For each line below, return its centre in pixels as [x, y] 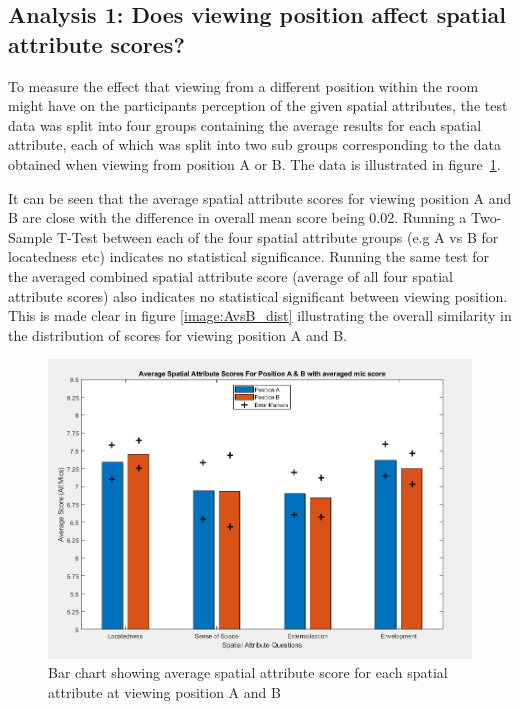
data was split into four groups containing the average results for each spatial [245, 124]
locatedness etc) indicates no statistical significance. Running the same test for [249, 256]
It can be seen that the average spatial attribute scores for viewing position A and [260, 197]
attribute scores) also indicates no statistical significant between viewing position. [258, 295]
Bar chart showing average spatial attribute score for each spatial [248, 672]
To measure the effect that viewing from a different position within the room [243, 85]
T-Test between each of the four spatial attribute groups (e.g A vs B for [277, 236]
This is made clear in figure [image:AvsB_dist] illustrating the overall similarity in [260, 315]
